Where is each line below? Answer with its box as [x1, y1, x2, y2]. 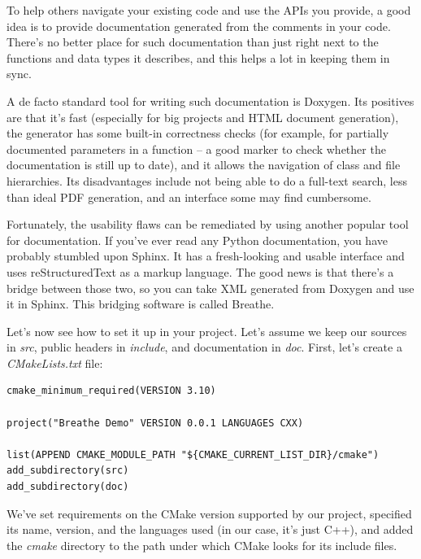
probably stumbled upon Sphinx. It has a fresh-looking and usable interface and [7, 247, 405, 264]
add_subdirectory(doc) [7, 481, 129, 493]
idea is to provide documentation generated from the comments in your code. [7, 17, 391, 34]
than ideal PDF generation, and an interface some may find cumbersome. [7, 188, 371, 205]
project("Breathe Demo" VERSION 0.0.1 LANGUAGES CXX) [7, 417, 304, 429]
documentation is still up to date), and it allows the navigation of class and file [7, 156, 401, 173]
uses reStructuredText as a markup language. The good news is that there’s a [7, 263, 394, 280]
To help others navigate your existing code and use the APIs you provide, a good [7, 2, 411, 18]
